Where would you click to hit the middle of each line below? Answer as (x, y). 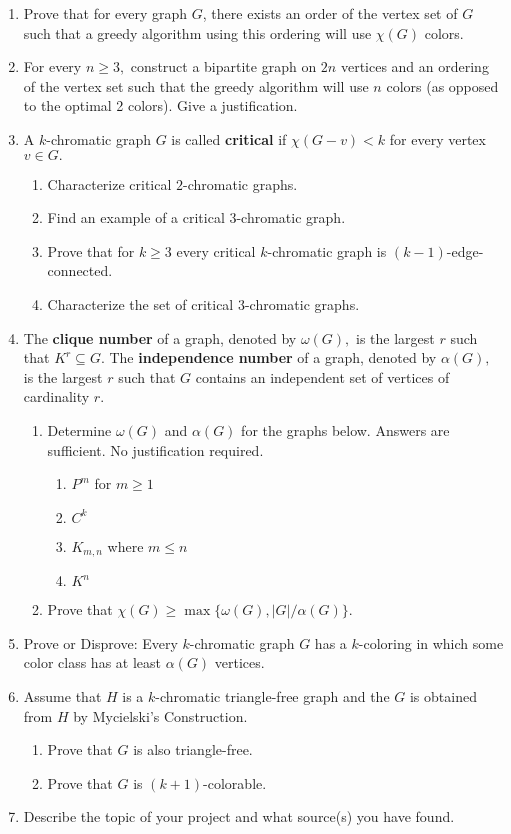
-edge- (465, 250)
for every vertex (437, 138)
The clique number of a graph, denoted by (160, 337)
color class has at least (92, 662)
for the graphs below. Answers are (345, 429)
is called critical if (229, 138)
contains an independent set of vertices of (322, 376)
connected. (80, 270)
